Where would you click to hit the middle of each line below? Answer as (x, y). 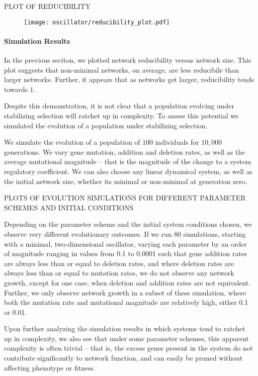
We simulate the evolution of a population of (72, 142)
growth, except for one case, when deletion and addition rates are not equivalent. (127, 282)
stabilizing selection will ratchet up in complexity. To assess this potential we (121, 116)
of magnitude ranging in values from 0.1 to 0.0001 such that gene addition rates (126, 253)
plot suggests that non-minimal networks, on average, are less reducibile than (122, 69)
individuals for (177, 142)
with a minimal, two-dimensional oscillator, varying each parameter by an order (126, 243)
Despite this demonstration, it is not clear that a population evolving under (119, 106)
